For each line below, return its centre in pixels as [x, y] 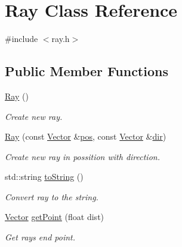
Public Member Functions [87, 71]
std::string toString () [44, 177]
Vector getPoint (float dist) [55, 217]
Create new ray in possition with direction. [82, 156]
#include [21, 39]
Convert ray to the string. [52, 196]
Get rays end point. [40, 237]
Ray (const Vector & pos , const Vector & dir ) [86, 136]
